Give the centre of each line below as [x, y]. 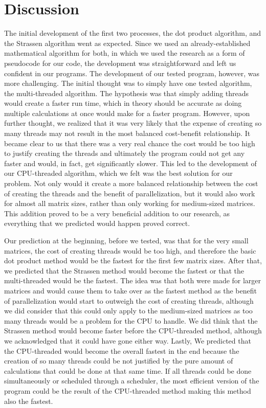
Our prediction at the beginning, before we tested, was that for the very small [126, 240]
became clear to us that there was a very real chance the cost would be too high [130, 143]
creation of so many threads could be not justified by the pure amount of [119, 361]
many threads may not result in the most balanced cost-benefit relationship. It [127, 133]
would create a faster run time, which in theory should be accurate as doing [123, 103]
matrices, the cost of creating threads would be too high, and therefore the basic [130, 250]
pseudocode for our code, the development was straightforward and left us [120, 63]
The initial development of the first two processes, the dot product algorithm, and [133, 33]
